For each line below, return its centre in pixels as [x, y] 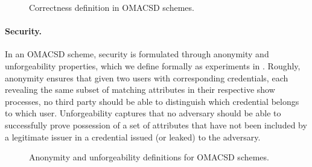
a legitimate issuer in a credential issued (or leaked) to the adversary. [133, 137]
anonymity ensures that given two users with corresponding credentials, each [147, 77]
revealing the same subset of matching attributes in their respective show [140, 90]
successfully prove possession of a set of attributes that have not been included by [156, 124]
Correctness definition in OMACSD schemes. [112, 7]
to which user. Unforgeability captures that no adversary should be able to [143, 113]
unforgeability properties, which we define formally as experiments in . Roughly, [153, 65]
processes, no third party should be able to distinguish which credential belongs [152, 101]
